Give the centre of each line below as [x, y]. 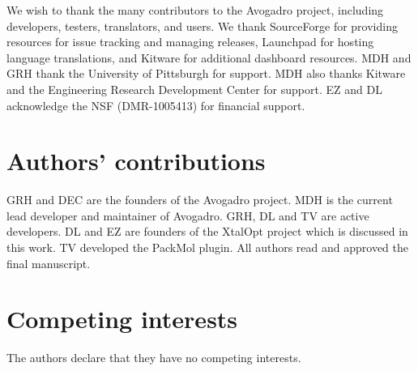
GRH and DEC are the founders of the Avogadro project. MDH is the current [200, 200]
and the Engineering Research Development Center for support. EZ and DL [194, 89]
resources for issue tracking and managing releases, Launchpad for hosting [190, 42]
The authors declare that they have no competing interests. [154, 358]
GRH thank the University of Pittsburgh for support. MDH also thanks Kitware [206, 73]
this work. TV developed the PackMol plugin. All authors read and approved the [207, 247]
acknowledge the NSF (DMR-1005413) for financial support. [156, 105]
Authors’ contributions [136, 161]
